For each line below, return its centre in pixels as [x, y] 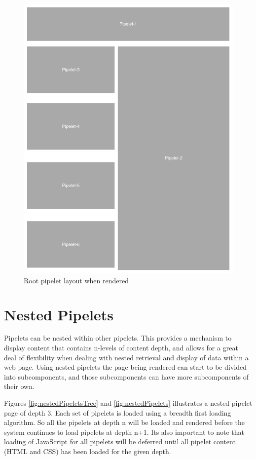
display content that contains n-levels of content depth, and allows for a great [121, 348]
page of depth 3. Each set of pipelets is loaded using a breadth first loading [118, 412]
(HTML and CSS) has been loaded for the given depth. [88, 451]
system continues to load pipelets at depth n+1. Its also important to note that [124, 432]
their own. [19, 386]
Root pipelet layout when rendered [76, 280]
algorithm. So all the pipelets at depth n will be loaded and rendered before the [124, 422]
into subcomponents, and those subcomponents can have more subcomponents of [127, 376]
